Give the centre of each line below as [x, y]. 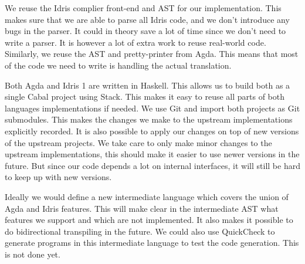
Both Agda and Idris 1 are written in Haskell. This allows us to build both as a [148, 85]
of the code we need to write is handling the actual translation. [118, 65]
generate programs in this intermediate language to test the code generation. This [152, 243]
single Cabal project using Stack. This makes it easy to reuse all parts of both [145, 97]
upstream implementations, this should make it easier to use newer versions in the [152, 154]
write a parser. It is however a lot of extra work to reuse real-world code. [135, 42]
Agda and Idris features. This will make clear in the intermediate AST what [142, 208]
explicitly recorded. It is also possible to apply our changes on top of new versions [152, 131]
